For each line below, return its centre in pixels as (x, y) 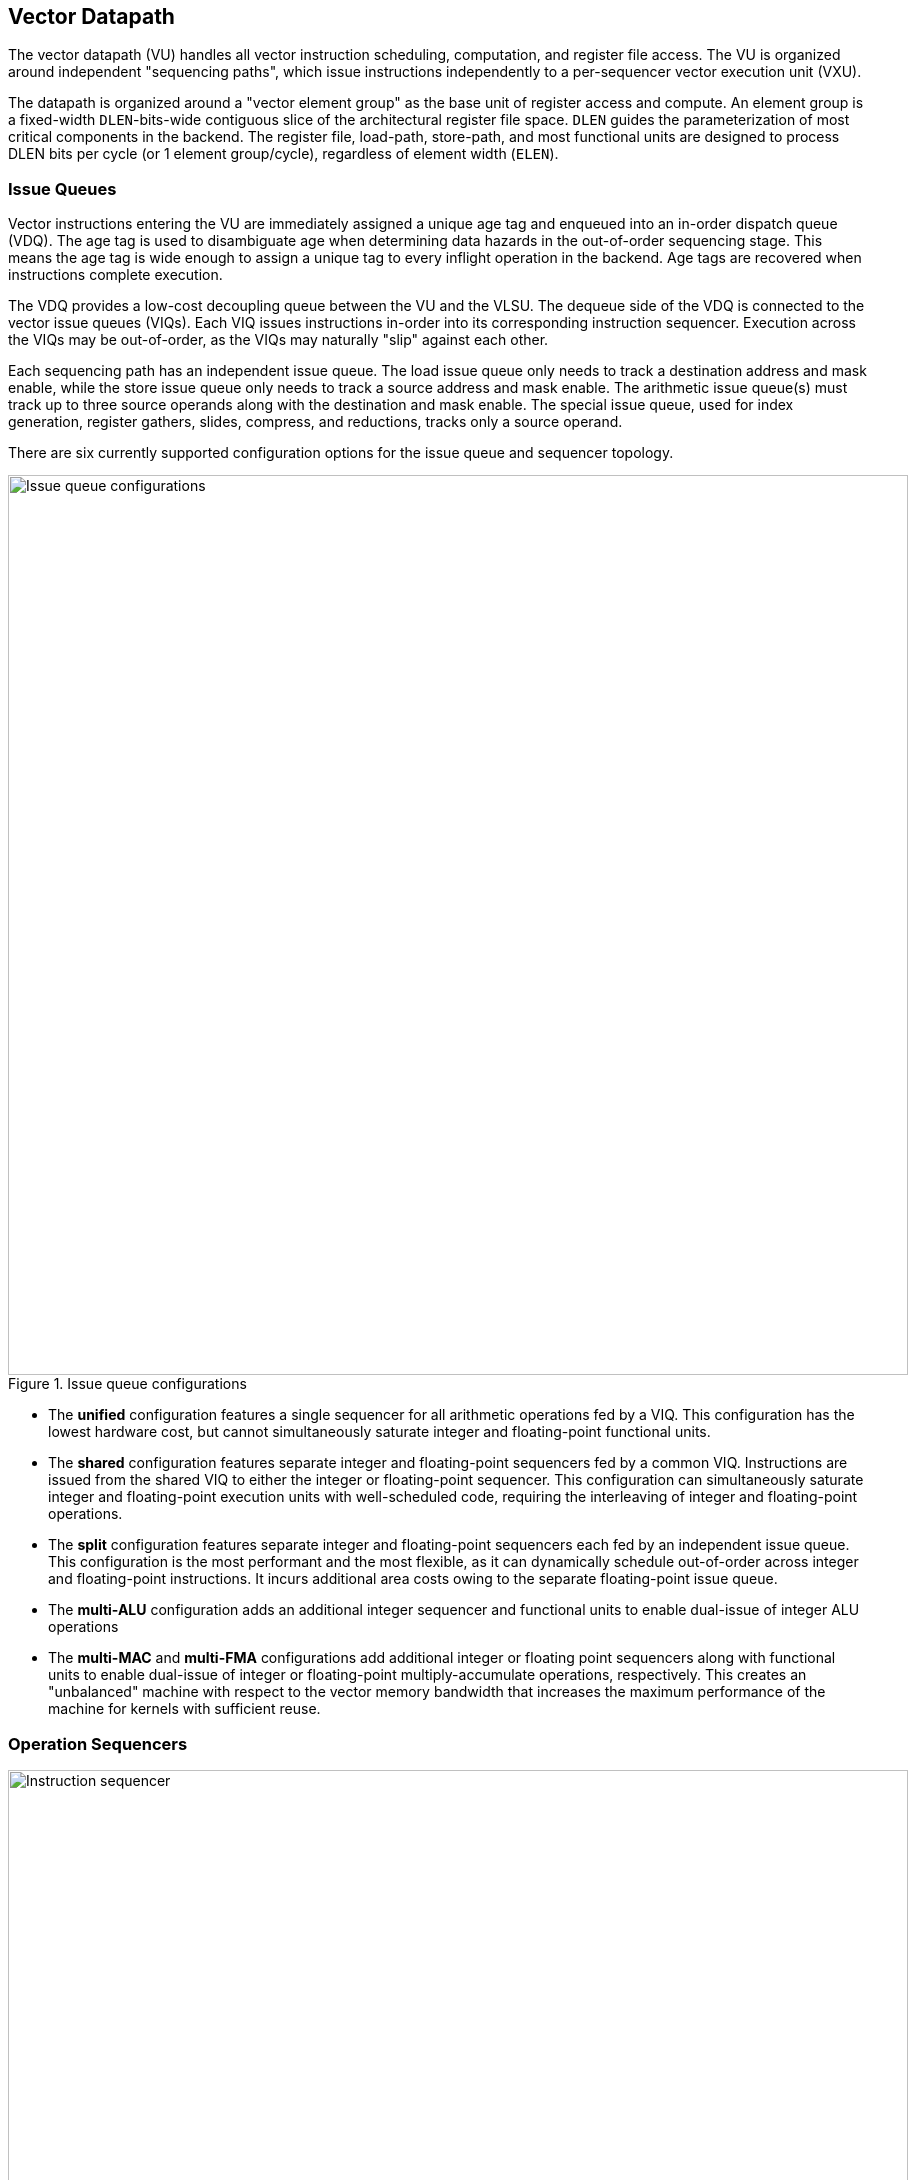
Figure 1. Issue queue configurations (127, 1384)
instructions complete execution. (115, 275)
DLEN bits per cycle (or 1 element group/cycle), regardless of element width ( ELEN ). (283, 154)
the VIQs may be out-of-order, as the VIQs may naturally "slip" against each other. (278, 340)
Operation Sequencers (98, 1743)
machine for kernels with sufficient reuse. (184, 1709)
